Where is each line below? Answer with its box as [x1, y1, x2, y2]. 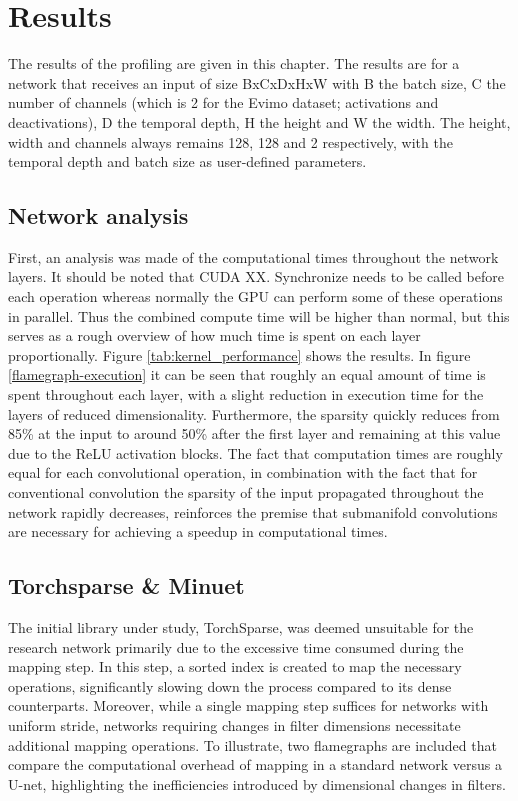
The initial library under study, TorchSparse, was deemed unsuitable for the [8, 617, 474, 637]
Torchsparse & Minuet [8, 570, 245, 601]
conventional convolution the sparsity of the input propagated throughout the [8, 482, 484, 503]
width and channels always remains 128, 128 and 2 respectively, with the [8, 131, 453, 152]
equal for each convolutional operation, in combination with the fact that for [8, 462, 478, 483]
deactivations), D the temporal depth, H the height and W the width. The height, [8, 111, 511, 132]
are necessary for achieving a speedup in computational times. [8, 521, 388, 542]
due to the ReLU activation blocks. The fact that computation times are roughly [8, 442, 503, 463]
